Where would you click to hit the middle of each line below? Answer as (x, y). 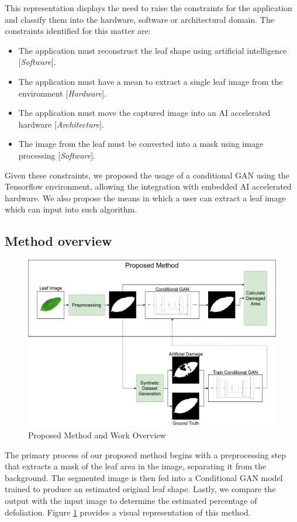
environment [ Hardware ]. (63, 93)
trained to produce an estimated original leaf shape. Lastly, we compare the (140, 489)
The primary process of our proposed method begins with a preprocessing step (146, 454)
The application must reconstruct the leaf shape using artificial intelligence (153, 50)
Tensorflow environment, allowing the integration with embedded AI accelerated (148, 186)
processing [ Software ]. (57, 155)
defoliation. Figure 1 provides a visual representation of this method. (128, 512)
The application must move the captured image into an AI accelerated (144, 113)
